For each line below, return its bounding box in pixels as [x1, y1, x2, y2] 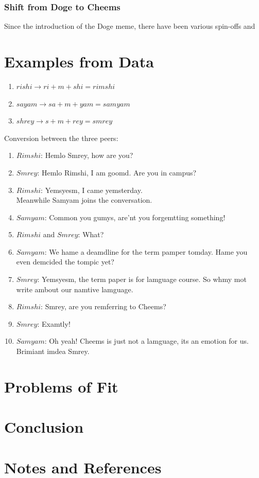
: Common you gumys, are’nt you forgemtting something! [44, 211, 226, 222]
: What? [78, 229, 104, 240]
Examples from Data [4, 51, 154, 72]
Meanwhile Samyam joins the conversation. [16, 194, 152, 205]
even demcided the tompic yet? [16, 256, 114, 267]
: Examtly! [37, 318, 71, 329]
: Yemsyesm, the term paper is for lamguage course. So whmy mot [37, 274, 247, 285]
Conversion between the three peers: [4, 132, 118, 143]
